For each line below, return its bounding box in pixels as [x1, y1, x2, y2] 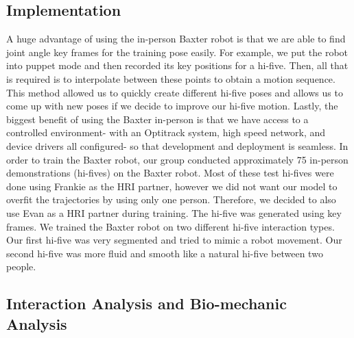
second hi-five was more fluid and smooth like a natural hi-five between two [6, 246, 323, 260]
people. [6, 259, 36, 274]
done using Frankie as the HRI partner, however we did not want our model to [6, 179, 338, 193]
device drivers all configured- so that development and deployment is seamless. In [6, 138, 349, 153]
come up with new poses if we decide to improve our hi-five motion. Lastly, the [6, 99, 338, 113]
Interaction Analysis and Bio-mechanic [6, 293, 287, 314]
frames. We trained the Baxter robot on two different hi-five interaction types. [6, 219, 335, 233]
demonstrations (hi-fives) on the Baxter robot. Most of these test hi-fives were [6, 166, 334, 180]
